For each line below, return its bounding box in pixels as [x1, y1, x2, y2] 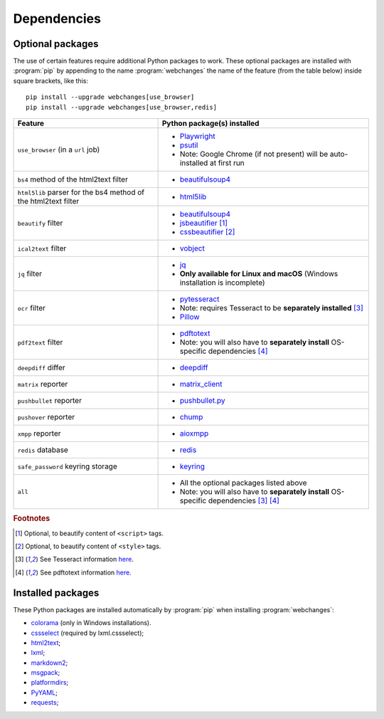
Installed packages [13, 587, 100, 599]
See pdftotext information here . [40, 568, 132, 577]
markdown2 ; [31, 658, 68, 667]
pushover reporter [17, 412, 75, 422]
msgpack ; [31, 668, 60, 677]
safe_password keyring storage [17, 461, 117, 471]
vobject [179, 243, 206, 253]
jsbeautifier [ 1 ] [179, 218, 228, 228]
